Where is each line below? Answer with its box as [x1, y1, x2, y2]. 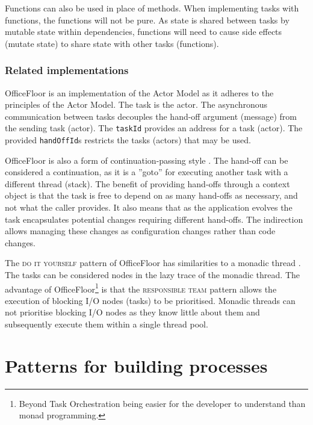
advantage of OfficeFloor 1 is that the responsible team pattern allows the [5, 281, 277, 295]
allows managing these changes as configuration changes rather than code [5, 225, 276, 237]
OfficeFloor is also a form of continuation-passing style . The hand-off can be [5, 154, 288, 166]
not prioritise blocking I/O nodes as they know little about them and [5, 306, 260, 318]
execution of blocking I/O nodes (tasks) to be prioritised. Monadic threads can [5, 294, 296, 306]
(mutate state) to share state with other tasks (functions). [5, 37, 219, 49]
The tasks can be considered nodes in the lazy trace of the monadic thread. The [5, 268, 300, 281]
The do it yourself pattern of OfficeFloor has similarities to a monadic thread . [5, 256, 301, 269]
